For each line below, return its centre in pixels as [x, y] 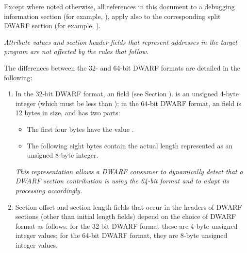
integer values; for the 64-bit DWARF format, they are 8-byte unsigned [121, 235]
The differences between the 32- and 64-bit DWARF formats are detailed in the [122, 67]
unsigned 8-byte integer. [63, 155]
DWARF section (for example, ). [52, 26]
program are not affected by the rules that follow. [76, 51]
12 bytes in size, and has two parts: [68, 113]
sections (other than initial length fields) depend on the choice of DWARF [126, 216]
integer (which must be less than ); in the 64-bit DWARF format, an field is [128, 103]
